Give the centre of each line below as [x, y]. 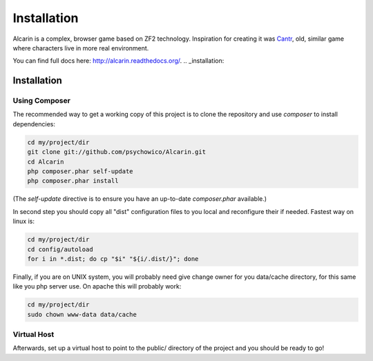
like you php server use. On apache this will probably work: [97, 286]
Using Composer [41, 101]
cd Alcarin [46, 162]
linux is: [23, 222]
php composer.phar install [73, 181]
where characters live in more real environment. [81, 48]
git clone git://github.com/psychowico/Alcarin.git [117, 152]
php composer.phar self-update [80, 172]
